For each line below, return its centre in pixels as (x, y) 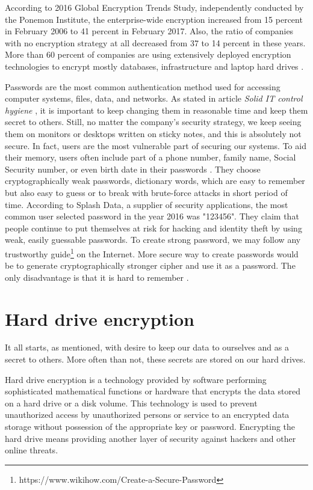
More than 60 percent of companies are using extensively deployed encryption (148, 54)
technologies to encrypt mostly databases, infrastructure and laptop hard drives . (154, 66)
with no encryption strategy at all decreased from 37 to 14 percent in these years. (155, 42)
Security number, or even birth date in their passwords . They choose (133, 169)
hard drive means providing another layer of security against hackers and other (150, 438)
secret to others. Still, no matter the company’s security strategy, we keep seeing (153, 122)
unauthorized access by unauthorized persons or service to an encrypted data (147, 415)
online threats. (32, 450)
